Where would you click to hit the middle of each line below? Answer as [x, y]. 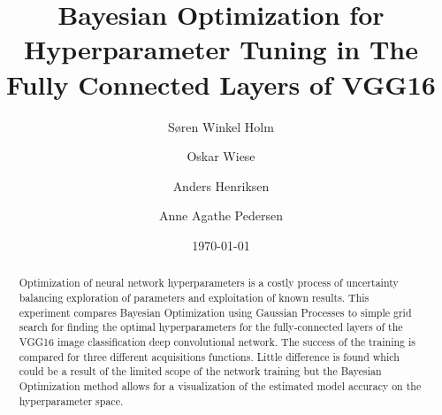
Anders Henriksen [221, 185]
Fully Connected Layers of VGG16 [221, 84]
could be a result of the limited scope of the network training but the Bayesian [200, 371]
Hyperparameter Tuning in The [221, 49]
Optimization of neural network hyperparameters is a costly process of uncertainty [209, 283]
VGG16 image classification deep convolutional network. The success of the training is [217, 341]
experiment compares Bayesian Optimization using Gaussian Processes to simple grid [215, 312]
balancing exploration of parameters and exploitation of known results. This [194, 297]
